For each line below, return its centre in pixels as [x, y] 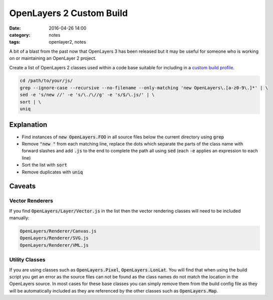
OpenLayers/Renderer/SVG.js [54, 238]
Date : [15, 28]
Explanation [28, 125]
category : [20, 35]
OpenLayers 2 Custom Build [68, 13]
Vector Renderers [31, 201]
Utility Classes [27, 260]
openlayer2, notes [67, 42]
